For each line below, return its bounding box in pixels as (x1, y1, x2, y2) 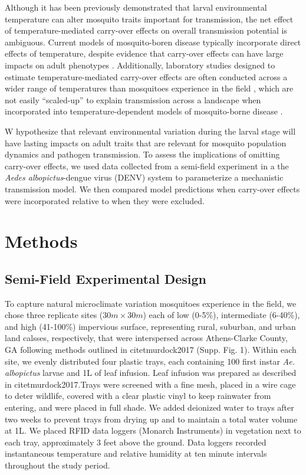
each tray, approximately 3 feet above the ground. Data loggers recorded (5, 435, 266, 448)
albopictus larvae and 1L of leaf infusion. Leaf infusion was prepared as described (5, 366, 297, 379)
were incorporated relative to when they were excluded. (5, 194, 205, 207)
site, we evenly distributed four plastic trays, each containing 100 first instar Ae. (5, 355, 295, 367)
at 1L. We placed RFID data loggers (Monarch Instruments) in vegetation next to (5, 424, 301, 437)
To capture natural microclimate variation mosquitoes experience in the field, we (5, 297, 297, 309)
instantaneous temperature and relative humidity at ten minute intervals (5, 447, 267, 460)
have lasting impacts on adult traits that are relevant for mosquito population (5, 136, 287, 149)
